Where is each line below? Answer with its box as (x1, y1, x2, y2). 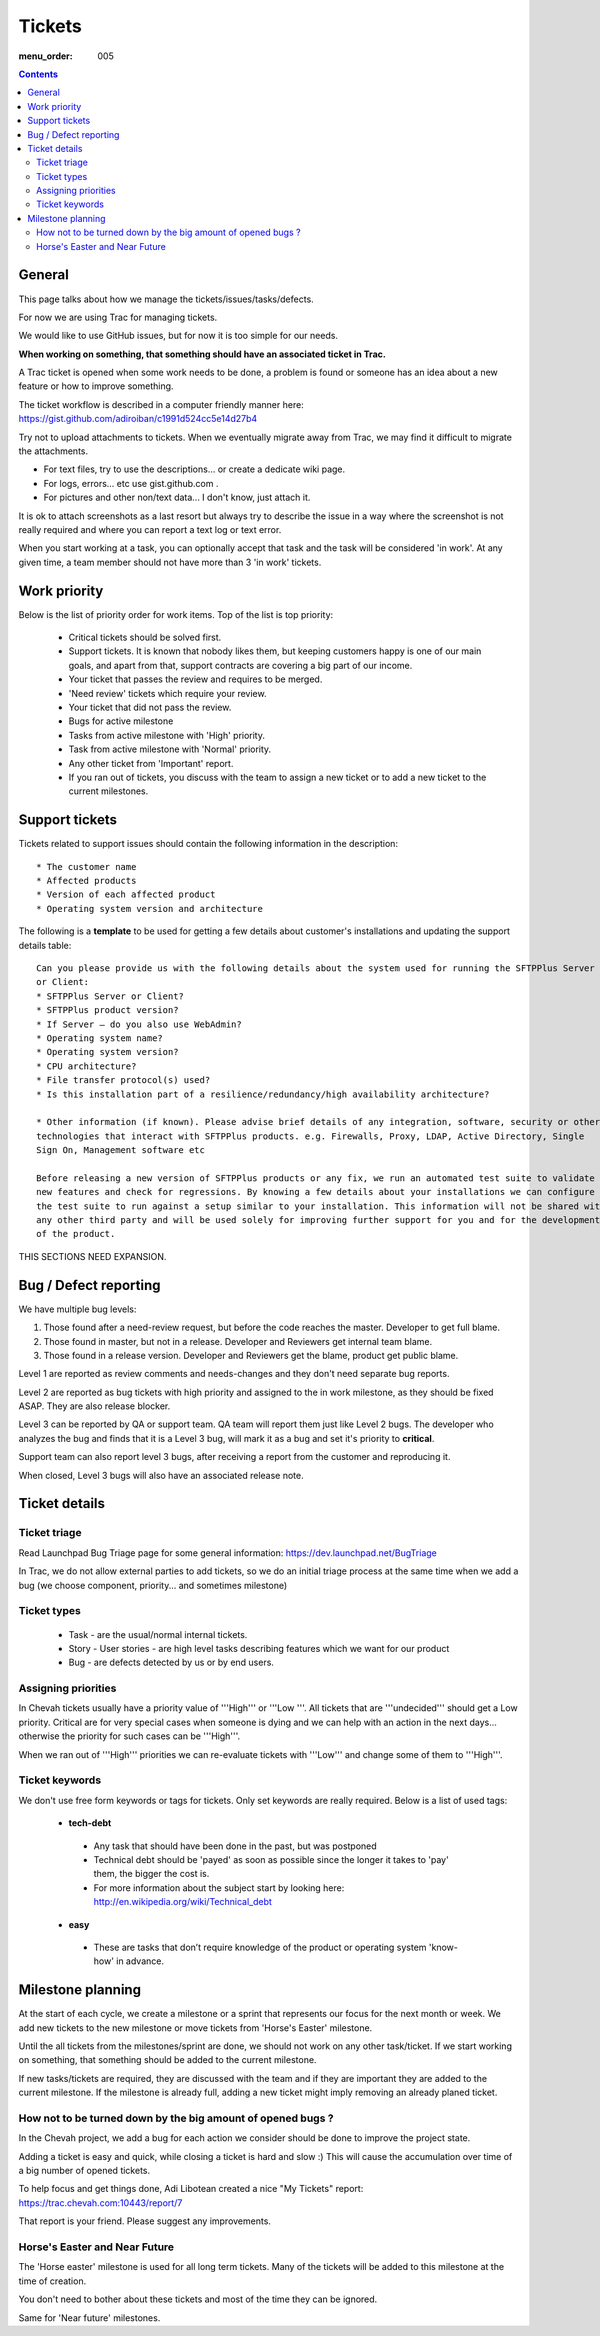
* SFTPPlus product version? (36, 1005, 179, 1016)
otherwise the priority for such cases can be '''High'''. (18, 1730, 241, 1742)
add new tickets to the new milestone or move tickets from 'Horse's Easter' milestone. (18, 2021, 373, 2034)
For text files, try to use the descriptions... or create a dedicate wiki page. (43, 463, 346, 475)
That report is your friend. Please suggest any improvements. (18, 2215, 272, 2227)
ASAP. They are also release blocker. (18, 1400, 171, 1412)
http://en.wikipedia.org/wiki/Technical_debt (93, 1896, 272, 1908)
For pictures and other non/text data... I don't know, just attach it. (43, 491, 311, 504)
